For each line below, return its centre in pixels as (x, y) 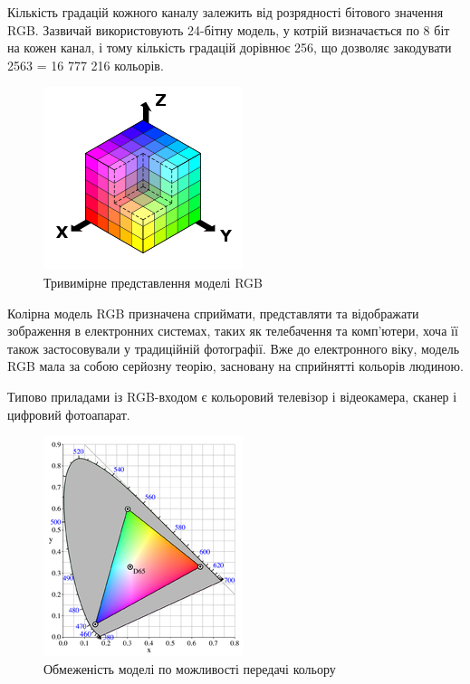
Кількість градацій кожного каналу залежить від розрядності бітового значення (225, 12)
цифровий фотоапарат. (69, 414)
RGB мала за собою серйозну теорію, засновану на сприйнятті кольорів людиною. (235, 366)
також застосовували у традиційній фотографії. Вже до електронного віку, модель (234, 348)
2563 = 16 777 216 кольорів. (86, 65)
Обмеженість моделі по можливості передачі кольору (190, 668)
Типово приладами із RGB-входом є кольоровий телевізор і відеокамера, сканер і (232, 396)
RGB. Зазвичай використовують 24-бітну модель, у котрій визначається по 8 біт (229, 29)
